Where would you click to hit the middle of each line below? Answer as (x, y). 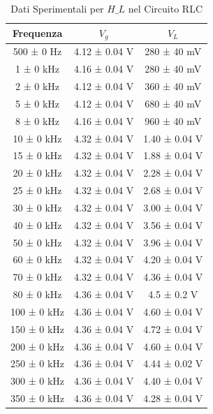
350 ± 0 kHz (37, 398)
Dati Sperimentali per (57, 8)
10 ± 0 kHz (37, 138)
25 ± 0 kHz (37, 190)
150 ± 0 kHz (37, 328)
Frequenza (37, 33)
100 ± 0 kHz (37, 311)
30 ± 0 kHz (37, 207)
